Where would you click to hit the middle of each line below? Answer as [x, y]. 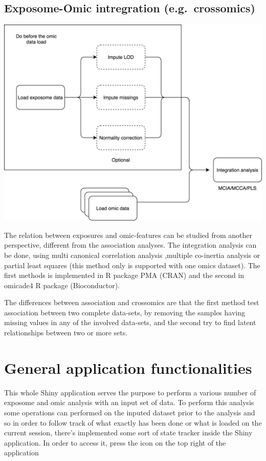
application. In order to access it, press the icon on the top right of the [115, 442]
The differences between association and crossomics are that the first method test [132, 302]
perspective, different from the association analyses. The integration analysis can [130, 245]
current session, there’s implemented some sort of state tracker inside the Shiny [128, 433]
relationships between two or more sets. [66, 333]
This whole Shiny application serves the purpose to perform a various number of [130, 392]
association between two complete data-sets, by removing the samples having [125, 312]
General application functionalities [128, 367]
